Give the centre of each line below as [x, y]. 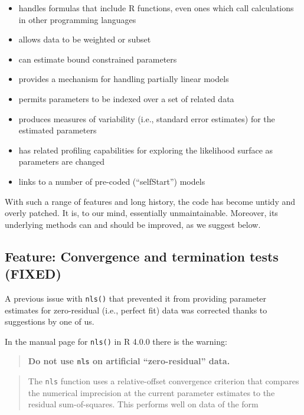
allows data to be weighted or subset [85, 39]
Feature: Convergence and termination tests [142, 256]
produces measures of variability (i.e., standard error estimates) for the [147, 118]
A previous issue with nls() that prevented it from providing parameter [136, 298]
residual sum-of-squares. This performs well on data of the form [143, 404]
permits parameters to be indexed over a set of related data [126, 98]
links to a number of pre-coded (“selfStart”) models [112, 181]
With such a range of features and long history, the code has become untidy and [150, 201]
